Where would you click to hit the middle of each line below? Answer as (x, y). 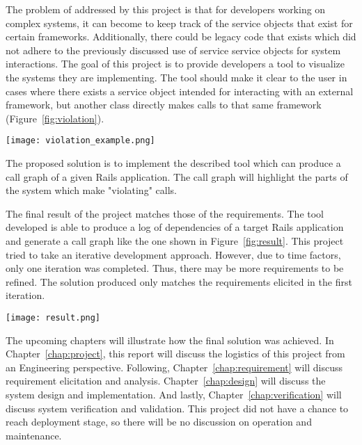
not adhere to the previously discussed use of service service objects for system (173, 50)
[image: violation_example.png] (80, 141)
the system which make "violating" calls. (91, 190)
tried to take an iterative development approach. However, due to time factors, (173, 254)
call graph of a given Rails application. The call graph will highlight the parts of (177, 176)
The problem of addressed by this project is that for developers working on (166, 9)
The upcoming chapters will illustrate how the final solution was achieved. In (170, 340)
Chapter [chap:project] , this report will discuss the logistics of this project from (175, 354)
